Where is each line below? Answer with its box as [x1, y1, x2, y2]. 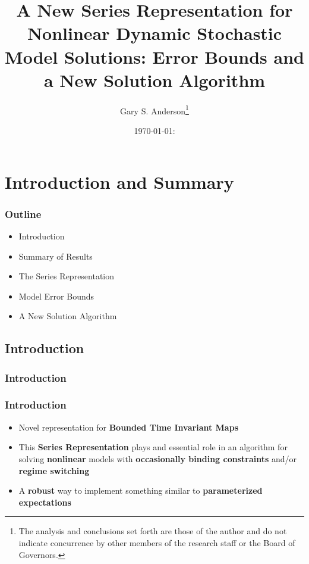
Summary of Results [18, 250, 93, 262]
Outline [5, 206, 42, 221]
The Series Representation [18, 270, 115, 282]
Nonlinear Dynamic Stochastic [27, 21, 282, 45]
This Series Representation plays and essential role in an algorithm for [18, 441, 288, 453]
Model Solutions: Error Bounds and [5, 44, 304, 68]
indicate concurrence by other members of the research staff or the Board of [18, 536, 295, 549]
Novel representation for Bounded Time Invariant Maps [18, 420, 238, 433]
